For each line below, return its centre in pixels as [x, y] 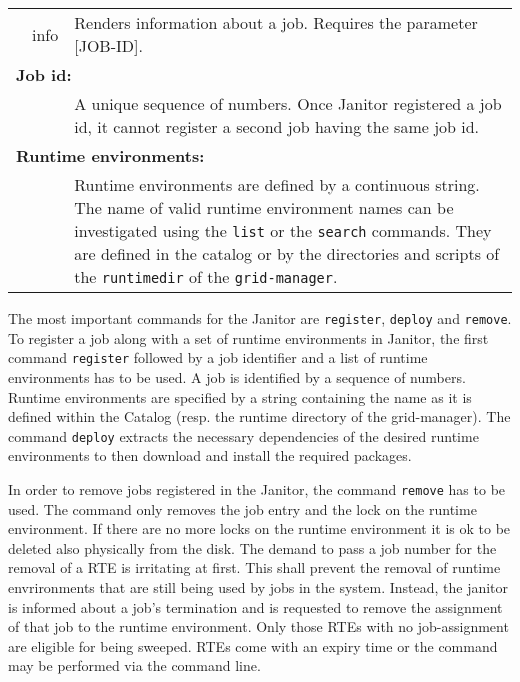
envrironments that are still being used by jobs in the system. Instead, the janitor [258, 586]
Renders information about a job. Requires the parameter [276, 22]
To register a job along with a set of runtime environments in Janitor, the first [248, 337]
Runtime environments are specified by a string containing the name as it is [240, 396]
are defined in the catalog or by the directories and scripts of [287, 253]
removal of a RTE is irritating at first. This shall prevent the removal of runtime [254, 567]
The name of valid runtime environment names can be [264, 207]
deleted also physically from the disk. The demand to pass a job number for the [252, 547]
